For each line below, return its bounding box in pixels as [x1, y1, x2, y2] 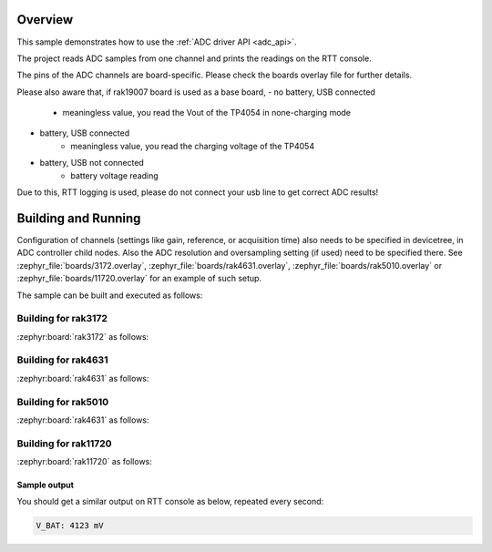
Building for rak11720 [16, 437, 113, 450]
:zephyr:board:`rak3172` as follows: [16, 331, 149, 342]
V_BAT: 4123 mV [36, 520, 104, 531]
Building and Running [16, 210, 141, 226]
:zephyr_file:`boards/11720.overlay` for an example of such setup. [16, 273, 262, 284]
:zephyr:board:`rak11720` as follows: [16, 456, 152, 467]
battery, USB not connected [39, 158, 145, 169]
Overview [16, 12, 74, 27]
